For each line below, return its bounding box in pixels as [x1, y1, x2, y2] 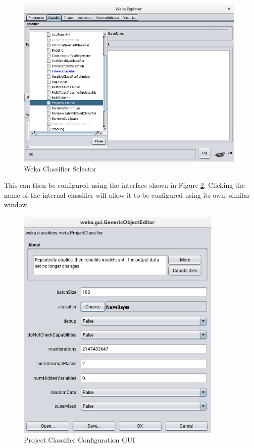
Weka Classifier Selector [24, 163, 97, 173]
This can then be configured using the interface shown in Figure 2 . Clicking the [4, 180, 245, 190]
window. [4, 199, 29, 210]
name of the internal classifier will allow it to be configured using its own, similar [4, 189, 250, 200]
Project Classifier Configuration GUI [24, 435, 135, 445]
